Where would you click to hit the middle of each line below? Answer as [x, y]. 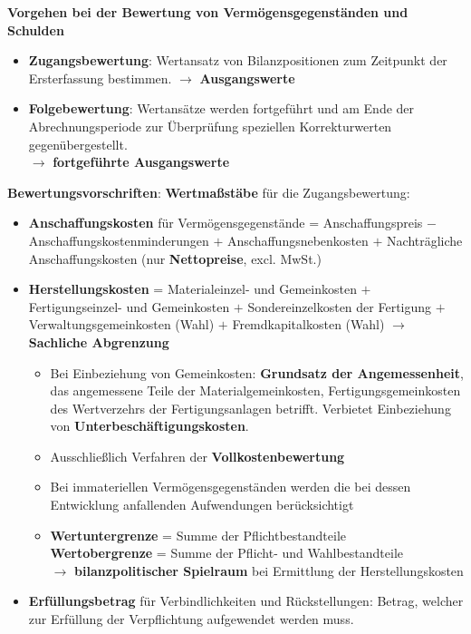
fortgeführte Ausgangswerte [141, 162]
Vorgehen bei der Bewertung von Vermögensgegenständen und [208, 12]
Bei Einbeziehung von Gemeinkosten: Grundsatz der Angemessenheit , [257, 372]
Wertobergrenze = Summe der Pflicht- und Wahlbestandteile [227, 553]
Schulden [36, 29]
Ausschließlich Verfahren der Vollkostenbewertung [197, 456]
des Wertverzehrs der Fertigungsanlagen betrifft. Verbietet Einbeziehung [250, 408]
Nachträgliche [425, 240]
